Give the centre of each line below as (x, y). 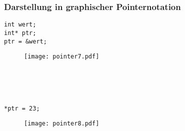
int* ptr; (20, 33)
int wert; (20, 25)
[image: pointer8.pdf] (62, 124)
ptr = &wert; (25, 41)
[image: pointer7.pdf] (62, 57)
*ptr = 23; (22, 108)
